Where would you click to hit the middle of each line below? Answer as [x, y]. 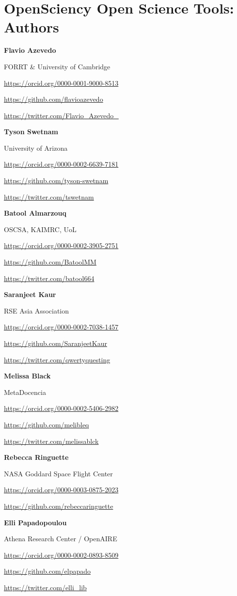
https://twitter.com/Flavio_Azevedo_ [61, 115]
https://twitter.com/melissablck [51, 441]
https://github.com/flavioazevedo [54, 99]
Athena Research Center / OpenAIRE [61, 539]
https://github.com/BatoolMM [50, 262]
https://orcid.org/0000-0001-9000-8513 [61, 83]
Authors [32, 27]
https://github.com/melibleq [47, 424]
